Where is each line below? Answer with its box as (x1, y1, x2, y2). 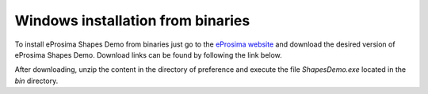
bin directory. (14, 76, 59, 85)
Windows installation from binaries (14, 12, 250, 29)
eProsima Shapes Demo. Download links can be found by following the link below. (14, 50, 283, 59)
